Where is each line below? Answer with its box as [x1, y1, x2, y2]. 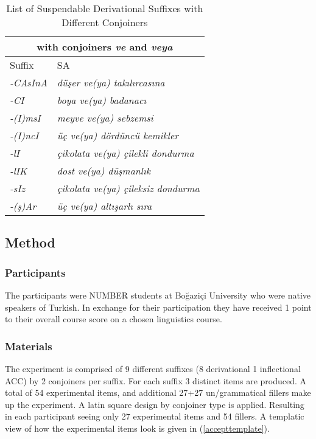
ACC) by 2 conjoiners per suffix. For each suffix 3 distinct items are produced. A [5, 374, 307, 387]
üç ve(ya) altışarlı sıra [57, 199, 152, 213]
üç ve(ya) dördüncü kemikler [57, 128, 179, 142]
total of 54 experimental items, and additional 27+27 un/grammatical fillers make [5, 386, 311, 399]
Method [5, 233, 55, 252]
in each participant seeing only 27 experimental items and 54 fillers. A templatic [5, 410, 304, 423]
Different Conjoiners [61, 15, 148, 29]
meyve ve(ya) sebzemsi [57, 111, 153, 125]
